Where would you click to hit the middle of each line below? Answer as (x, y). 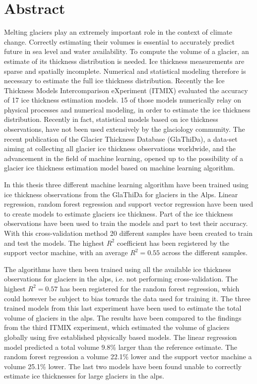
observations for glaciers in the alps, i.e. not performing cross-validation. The (121, 279)
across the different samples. (205, 252)
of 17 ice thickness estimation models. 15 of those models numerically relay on (123, 100)
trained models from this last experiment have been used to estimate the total (123, 308)
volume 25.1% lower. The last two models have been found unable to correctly (123, 366)
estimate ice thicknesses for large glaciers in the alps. (84, 376)
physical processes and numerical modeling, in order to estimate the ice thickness (127, 109)
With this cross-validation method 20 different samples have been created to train (128, 233)
